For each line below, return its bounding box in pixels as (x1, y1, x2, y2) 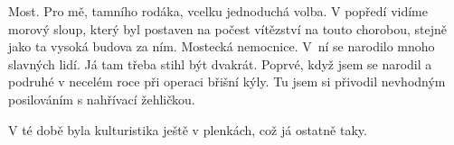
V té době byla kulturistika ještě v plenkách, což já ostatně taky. (8, 120, 367, 139)
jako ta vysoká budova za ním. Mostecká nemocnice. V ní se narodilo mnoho (8, 37, 435, 56)
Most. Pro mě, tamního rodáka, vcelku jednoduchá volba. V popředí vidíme (8, 2, 429, 20)
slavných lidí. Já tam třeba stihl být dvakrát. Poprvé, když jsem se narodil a (8, 54, 432, 73)
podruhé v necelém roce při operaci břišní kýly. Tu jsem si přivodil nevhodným (8, 72, 446, 91)
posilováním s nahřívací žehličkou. (8, 89, 195, 108)
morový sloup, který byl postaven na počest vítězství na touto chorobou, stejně (8, 19, 448, 38)
